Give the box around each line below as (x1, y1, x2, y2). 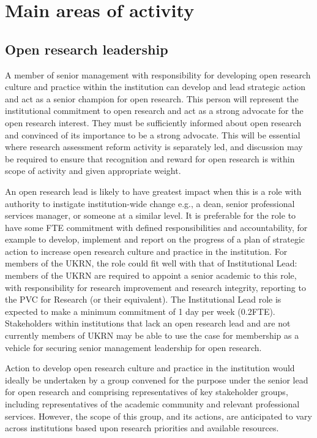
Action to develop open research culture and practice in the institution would (5, 361, 295, 374)
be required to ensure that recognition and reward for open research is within (5, 152, 295, 165)
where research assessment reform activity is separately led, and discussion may (5, 140, 303, 153)
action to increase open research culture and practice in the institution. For (5, 244, 288, 257)
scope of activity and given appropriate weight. (5, 164, 181, 177)
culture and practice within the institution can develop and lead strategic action (5, 80, 306, 93)
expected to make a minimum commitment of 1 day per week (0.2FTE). (5, 304, 275, 317)
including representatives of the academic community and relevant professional (5, 398, 300, 410)
